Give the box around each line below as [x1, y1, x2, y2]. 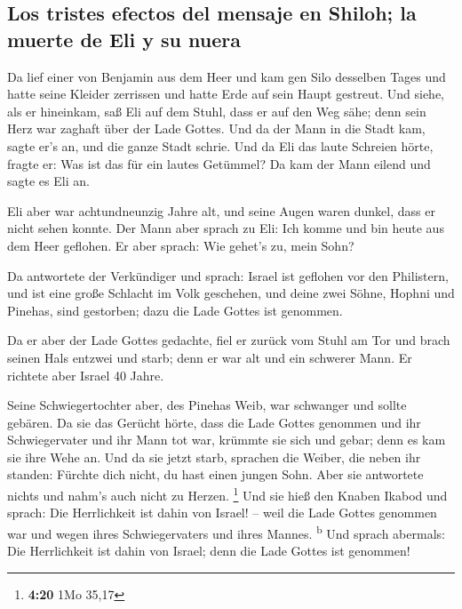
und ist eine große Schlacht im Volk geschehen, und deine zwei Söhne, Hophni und [7, 284, 455, 302]
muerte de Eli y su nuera [7, 25, 241, 52]
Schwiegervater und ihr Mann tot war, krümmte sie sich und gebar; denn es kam [7, 430, 446, 449]
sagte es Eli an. [7, 172, 90, 190]
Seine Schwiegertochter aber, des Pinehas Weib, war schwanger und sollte [7, 396, 407, 414]
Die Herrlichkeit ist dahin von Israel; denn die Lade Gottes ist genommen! [7, 541, 410, 560]
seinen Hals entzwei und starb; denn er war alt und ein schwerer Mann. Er [7, 348, 412, 366]
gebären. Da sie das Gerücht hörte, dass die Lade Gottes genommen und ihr [7, 413, 421, 431]
